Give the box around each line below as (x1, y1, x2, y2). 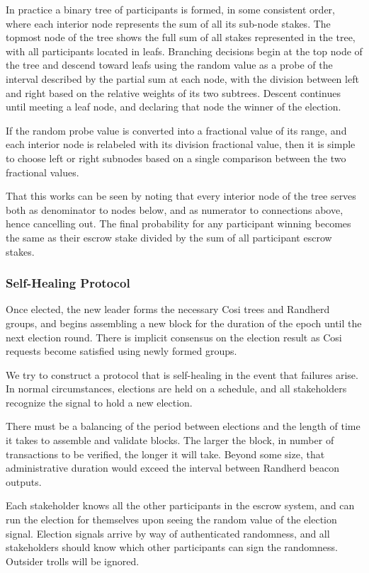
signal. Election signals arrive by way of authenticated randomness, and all (6, 526, 330, 540)
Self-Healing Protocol (6, 274, 130, 292)
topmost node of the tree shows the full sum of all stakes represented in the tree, (6, 30, 356, 45)
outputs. (6, 474, 42, 489)
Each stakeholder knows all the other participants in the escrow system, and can (6, 498, 355, 513)
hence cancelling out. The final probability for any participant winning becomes (6, 216, 351, 231)
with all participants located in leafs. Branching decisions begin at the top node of (6, 43, 363, 58)
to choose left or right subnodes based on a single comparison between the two (6, 150, 346, 165)
